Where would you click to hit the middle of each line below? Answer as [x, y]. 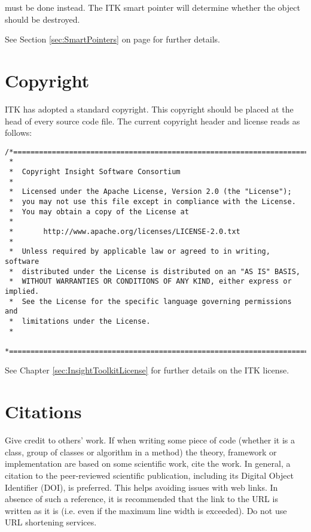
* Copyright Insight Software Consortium [95, 172]
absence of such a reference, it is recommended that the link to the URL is [141, 499]
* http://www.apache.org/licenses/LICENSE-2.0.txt [125, 231]
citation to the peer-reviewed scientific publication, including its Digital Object [150, 475]
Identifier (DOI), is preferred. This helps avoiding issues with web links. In [141, 487]
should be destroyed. [42, 19]
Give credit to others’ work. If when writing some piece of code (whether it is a [150, 440]
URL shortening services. [51, 522]
